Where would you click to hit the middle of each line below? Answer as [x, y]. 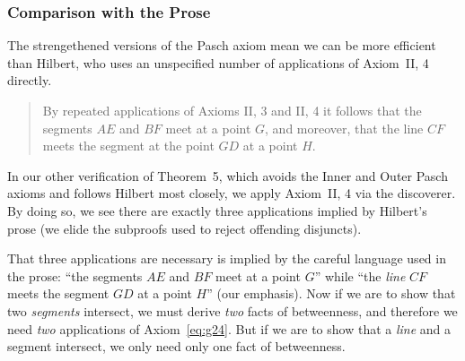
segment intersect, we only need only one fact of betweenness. [176, 346]
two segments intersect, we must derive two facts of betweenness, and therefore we [232, 310]
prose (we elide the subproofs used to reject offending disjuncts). [184, 228]
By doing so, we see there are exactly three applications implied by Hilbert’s [217, 210]
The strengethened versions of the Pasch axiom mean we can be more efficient [222, 45]
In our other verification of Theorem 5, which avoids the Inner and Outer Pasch [228, 175]
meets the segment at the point [128, 146]
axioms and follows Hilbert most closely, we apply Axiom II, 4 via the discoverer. [232, 193]
